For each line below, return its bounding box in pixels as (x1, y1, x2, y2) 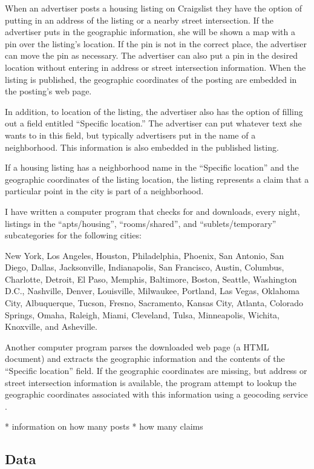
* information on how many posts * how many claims (5, 420, 203, 433)
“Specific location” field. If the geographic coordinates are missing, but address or (5, 364, 307, 377)
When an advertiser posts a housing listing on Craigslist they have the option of (5, 2, 303, 14)
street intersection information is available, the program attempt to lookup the (5, 376, 296, 389)
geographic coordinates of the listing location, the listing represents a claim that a (5, 172, 309, 185)
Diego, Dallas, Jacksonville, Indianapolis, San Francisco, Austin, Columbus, (5, 261, 284, 274)
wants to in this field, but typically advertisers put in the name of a (5, 128, 256, 141)
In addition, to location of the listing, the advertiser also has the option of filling (5, 105, 303, 117)
